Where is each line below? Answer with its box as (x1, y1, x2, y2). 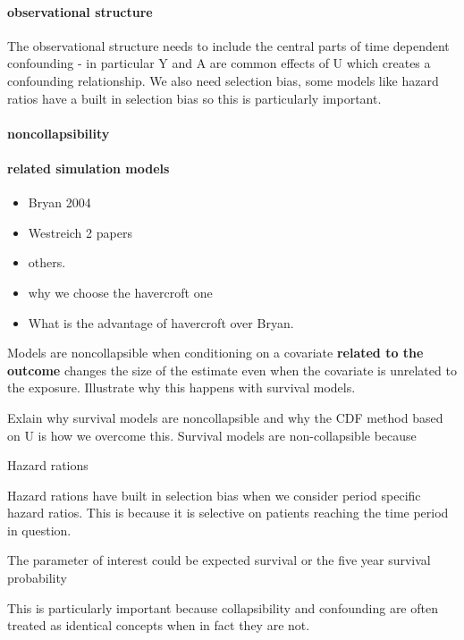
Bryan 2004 (28, 193, 91, 212)
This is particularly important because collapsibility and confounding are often (7, 598, 438, 617)
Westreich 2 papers (28, 223, 132, 241)
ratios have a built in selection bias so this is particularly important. (7, 88, 382, 107)
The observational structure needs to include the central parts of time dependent (7, 36, 450, 55)
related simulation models (7, 158, 170, 177)
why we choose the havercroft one (28, 282, 213, 301)
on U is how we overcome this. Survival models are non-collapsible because (7, 425, 417, 444)
